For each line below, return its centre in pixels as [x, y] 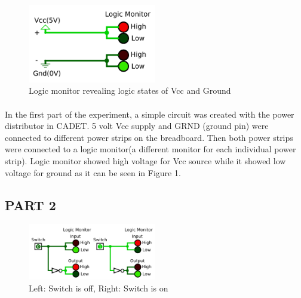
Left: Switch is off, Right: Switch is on [99, 288]
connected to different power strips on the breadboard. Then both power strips [149, 137]
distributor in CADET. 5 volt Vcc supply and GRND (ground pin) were [137, 126]
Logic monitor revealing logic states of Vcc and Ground [130, 90]
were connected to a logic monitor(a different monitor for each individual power [150, 149]
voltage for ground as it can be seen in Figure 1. [93, 172]
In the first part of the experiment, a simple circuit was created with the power [150, 114]
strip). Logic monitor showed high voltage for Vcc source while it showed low [145, 160]
